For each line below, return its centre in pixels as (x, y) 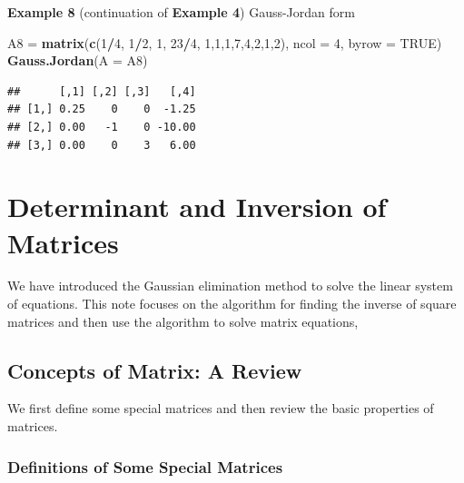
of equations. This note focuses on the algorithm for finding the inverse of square (232, 304)
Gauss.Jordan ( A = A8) (78, 60)
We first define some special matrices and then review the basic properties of (221, 408)
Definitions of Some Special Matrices (145, 466)
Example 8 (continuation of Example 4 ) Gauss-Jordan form (181, 12)
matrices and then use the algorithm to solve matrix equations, (183, 321)
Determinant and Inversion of (197, 207)
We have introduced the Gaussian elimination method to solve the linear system (230, 286)
